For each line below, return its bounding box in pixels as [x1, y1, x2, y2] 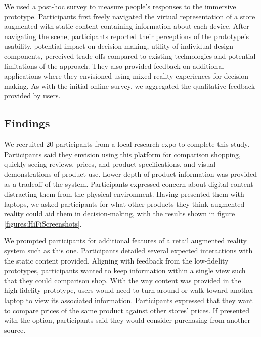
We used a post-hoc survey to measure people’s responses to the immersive [4, 1, 236, 11]
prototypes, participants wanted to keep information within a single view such [4, 265, 246, 276]
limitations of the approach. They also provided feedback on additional [4, 60, 224, 71]
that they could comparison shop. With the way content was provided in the [4, 275, 241, 285]
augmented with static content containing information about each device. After [4, 21, 249, 31]
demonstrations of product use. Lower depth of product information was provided [4, 168, 257, 179]
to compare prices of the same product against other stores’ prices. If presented [4, 305, 249, 315]
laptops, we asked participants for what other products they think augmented [4, 198, 245, 209]
